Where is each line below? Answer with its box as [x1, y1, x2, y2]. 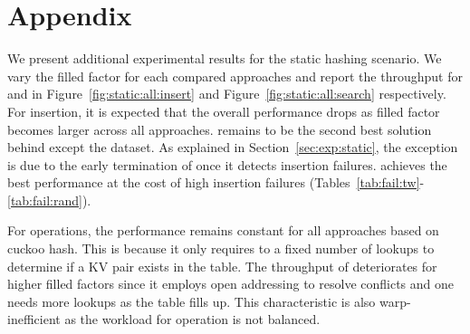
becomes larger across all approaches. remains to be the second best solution [7, 119, 432, 138]
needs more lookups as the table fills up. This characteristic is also [7, 291, 376, 310]
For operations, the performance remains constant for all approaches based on [7, 221, 439, 240]
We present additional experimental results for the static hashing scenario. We [7, 49, 442, 68]
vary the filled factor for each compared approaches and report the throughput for [7, 66, 463, 85]
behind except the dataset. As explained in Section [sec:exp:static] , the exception [7, 138, 458, 157]
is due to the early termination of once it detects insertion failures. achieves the [7, 155, 447, 174]
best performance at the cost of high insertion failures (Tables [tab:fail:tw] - [7, 173, 425, 192]
